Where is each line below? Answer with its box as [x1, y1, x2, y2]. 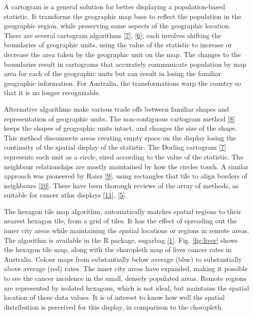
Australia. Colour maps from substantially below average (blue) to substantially [4, 254, 242, 264]
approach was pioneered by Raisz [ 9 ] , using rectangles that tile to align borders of [4, 171, 248, 181]
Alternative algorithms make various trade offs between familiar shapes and [4, 103, 229, 114]
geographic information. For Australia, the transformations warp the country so [4, 78, 241, 88]
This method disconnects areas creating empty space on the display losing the [4, 132, 236, 142]
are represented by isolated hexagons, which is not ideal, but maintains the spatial [4, 282, 249, 293]
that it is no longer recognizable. [4, 87, 101, 98]
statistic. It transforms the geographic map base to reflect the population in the [4, 11, 241, 21]
